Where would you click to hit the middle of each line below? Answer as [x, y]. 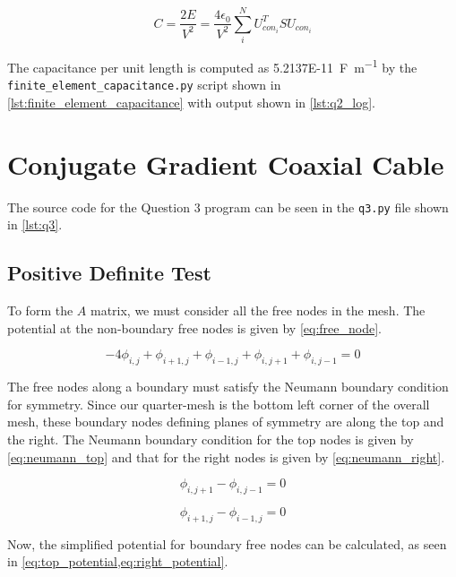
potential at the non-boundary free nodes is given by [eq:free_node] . [195, 327]
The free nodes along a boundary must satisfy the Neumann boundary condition [228, 387]
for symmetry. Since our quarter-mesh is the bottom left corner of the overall [219, 404]
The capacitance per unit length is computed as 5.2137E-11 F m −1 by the [212, 66]
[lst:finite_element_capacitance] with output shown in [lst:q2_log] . [191, 103]
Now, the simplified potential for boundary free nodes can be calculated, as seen [227, 543]
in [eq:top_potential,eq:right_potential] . [118, 561]
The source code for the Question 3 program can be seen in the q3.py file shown [228, 207]
